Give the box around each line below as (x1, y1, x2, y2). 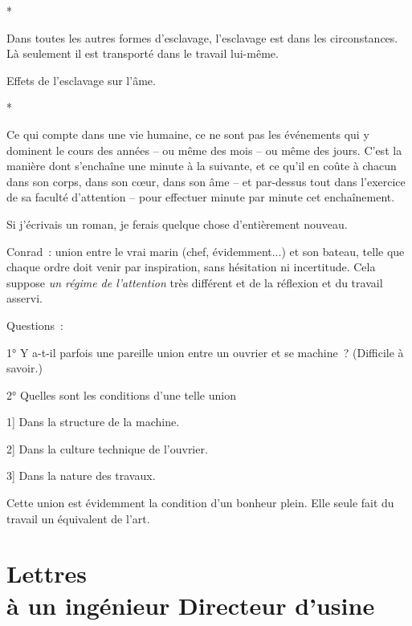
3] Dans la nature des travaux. (6, 467, 156, 484)
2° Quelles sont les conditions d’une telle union (6, 386, 236, 403)
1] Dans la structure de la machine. (6, 413, 180, 430)
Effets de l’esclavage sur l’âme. (6, 71, 156, 88)
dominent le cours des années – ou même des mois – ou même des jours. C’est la (6, 141, 402, 158)
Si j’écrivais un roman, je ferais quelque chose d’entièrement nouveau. (6, 215, 348, 232)
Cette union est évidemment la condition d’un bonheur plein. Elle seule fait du (6, 494, 394, 511)
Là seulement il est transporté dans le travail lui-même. (6, 45, 279, 62)
